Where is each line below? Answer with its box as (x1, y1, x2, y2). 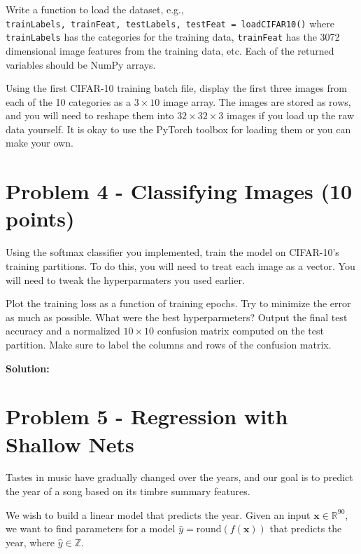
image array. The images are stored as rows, (162, 94, 351, 109)
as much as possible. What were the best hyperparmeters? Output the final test (6, 309, 348, 324)
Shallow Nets (6, 429, 134, 458)
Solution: (6, 360, 50, 375)
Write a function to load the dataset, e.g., (6, 2, 184, 16)
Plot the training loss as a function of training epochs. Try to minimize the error (6, 296, 351, 311)
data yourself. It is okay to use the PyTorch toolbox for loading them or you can (6, 121, 351, 136)
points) (6, 204, 75, 233)
